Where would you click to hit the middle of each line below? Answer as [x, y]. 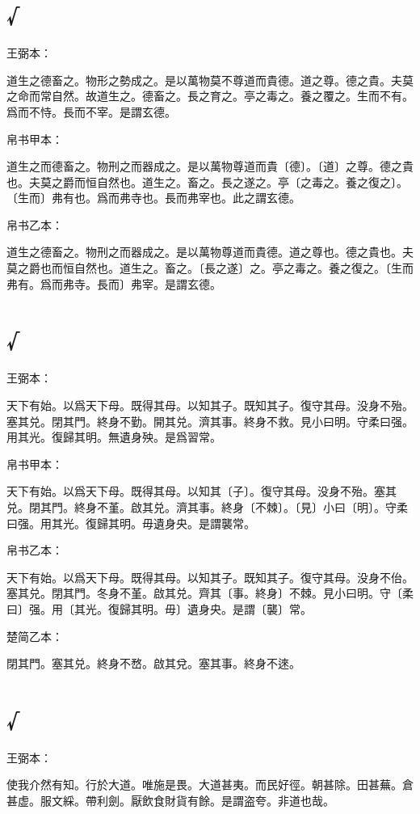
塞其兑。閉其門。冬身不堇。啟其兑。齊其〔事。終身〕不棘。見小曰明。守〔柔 [210, 593]
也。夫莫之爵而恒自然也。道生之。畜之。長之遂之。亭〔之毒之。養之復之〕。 [207, 181]
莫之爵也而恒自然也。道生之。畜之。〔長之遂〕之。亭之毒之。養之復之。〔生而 [210, 268]
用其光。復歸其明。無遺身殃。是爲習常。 [114, 437]
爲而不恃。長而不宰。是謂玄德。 [91, 111]
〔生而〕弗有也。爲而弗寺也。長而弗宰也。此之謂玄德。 [153, 198]
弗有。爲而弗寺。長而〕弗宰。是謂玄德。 [114, 283]
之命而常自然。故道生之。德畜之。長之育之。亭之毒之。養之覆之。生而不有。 [210, 96]
